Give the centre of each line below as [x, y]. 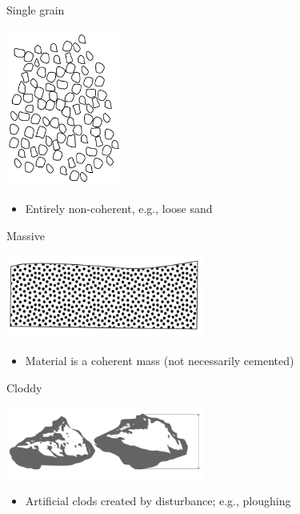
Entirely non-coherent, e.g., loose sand [119, 209]
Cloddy [24, 387]
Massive [26, 235]
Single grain [36, 10]
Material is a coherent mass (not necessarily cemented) [160, 360]
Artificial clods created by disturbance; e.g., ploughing [158, 500]
